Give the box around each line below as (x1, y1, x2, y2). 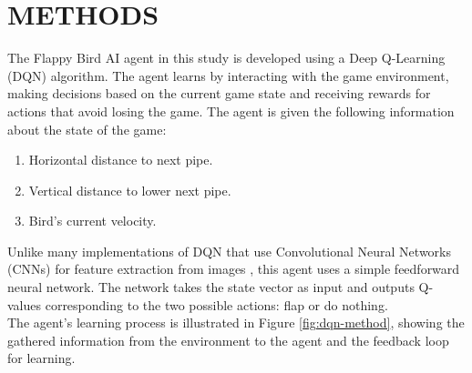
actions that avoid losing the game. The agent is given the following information (7, 101, 455, 120)
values (7, 295, 42, 314)
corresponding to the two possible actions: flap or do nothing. (45, 295, 388, 314)
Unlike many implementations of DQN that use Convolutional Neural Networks (7, 241, 452, 260)
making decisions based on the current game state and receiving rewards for (7, 84, 431, 103)
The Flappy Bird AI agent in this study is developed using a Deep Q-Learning (7, 48, 446, 67)
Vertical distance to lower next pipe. (28, 180, 231, 199)
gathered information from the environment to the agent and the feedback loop (7, 330, 449, 349)
